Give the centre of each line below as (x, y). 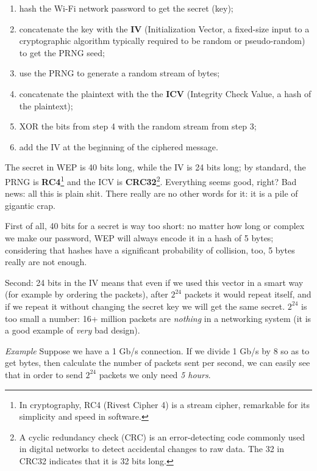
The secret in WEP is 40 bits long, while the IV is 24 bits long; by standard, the (155, 167)
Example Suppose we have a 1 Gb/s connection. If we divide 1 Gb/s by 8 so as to (157, 350)
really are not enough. (46, 262)
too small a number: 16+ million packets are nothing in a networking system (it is (158, 318)
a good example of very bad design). (73, 330)
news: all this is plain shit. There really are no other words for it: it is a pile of (151, 193)
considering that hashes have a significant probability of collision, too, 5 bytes (150, 250)
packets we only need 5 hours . (155, 374)
